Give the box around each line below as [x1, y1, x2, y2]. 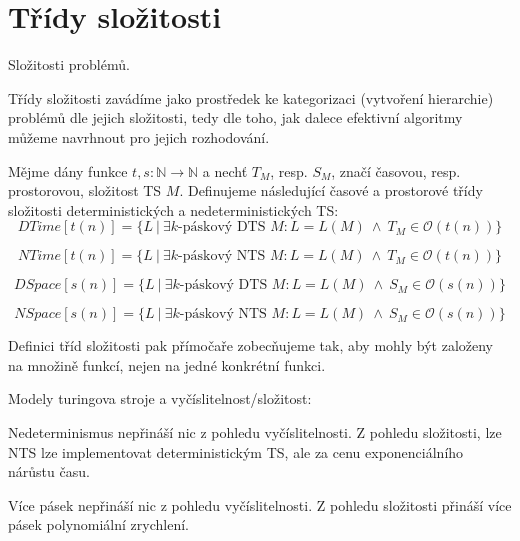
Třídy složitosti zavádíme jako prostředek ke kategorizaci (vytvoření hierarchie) [8, 87, 494, 108]
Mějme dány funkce [8, 160, 128, 181]
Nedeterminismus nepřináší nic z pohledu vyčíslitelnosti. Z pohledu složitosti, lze [8, 422, 502, 443]
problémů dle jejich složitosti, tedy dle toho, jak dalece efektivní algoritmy [8, 107, 463, 128]
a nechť [202, 160, 248, 181]
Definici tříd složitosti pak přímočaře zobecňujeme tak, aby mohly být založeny [8, 335, 494, 356]
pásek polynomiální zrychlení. [8, 514, 189, 535]
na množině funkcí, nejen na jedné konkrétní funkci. [8, 354, 326, 375]
